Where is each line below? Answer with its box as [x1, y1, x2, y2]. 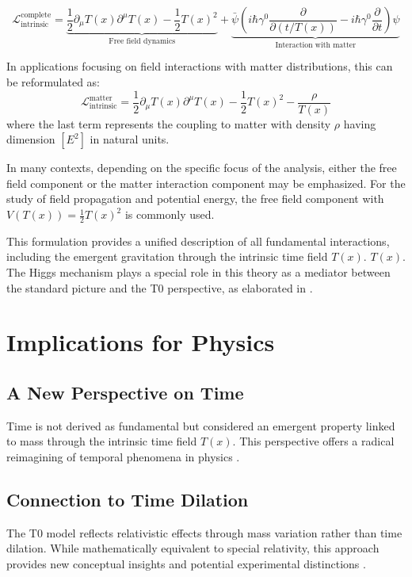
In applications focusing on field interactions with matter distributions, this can [6, 58, 393, 75]
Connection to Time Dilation [6, 487, 249, 512]
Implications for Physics [6, 326, 275, 358]
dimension [6, 131, 55, 147]
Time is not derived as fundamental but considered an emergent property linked [6, 417, 395, 434]
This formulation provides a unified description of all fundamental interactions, [6, 232, 390, 249]
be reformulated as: [6, 74, 100, 90]
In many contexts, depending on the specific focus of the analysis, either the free [6, 159, 397, 176]
